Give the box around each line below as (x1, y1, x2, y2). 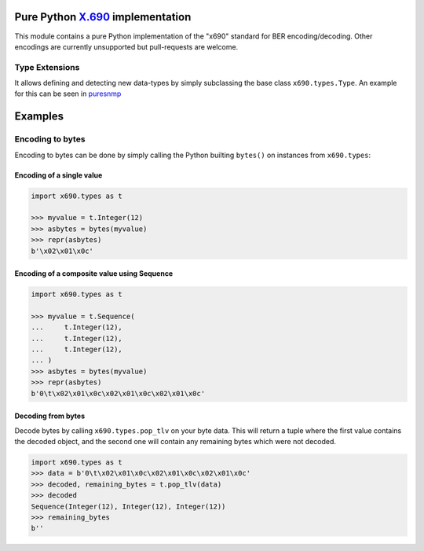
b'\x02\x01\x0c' (31, 246, 94, 255)
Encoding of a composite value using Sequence (14, 269, 174, 278)
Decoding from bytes (14, 411, 86, 421)
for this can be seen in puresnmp (14, 89, 122, 98)
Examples (14, 110, 64, 123)
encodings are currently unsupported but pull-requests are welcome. (14, 42, 239, 51)
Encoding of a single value (14, 170, 103, 180)
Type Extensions (14, 61, 80, 72)
